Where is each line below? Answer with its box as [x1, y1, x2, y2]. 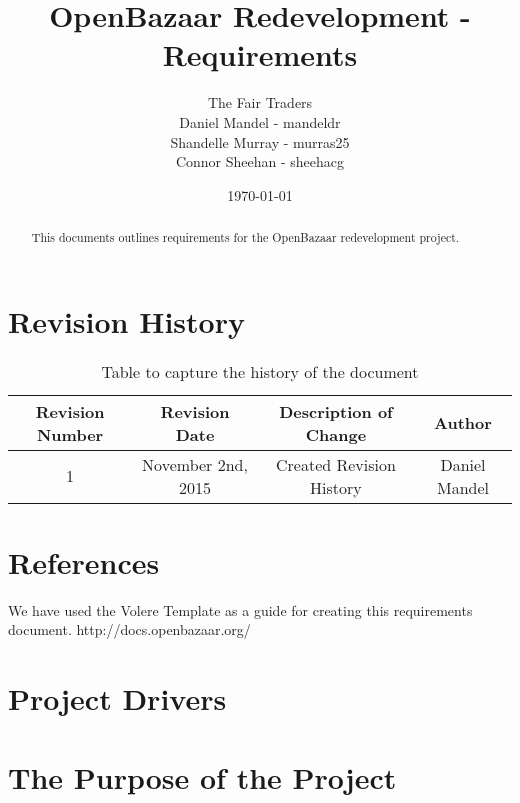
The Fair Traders [207, 92, 313, 113]
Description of [279, 399, 393, 423]
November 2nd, [142, 452, 248, 476]
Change [305, 422, 367, 446]
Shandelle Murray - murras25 [170, 131, 350, 152]
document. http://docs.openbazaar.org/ [8, 619, 251, 640]
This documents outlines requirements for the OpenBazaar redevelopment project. [31, 229, 460, 246]
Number [36, 422, 104, 446]
